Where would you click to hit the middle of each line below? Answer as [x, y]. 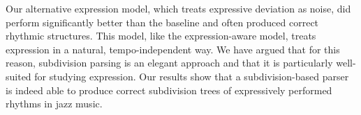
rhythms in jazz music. [54, 104]
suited [19, 76]
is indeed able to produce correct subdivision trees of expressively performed [169, 90]
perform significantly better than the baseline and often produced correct [162, 22]
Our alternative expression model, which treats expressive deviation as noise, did [178, 8]
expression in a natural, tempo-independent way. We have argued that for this [173, 49]
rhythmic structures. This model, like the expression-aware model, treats [161, 36]
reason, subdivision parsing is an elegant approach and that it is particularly [169, 63]
